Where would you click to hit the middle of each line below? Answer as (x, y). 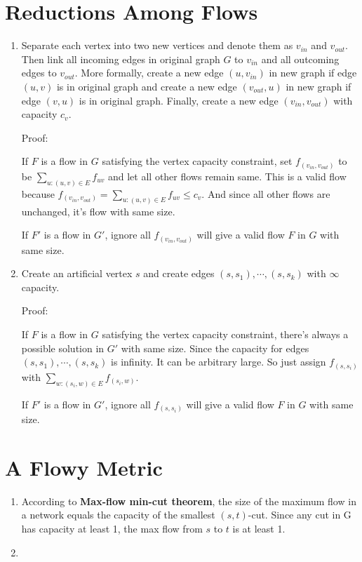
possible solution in (63, 348)
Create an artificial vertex (77, 273)
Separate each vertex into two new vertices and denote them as (157, 45)
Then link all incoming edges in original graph (121, 59)
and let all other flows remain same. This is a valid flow (227, 176)
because (38, 193)
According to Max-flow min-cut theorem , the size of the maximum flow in (189, 501)
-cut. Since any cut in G (300, 515)
